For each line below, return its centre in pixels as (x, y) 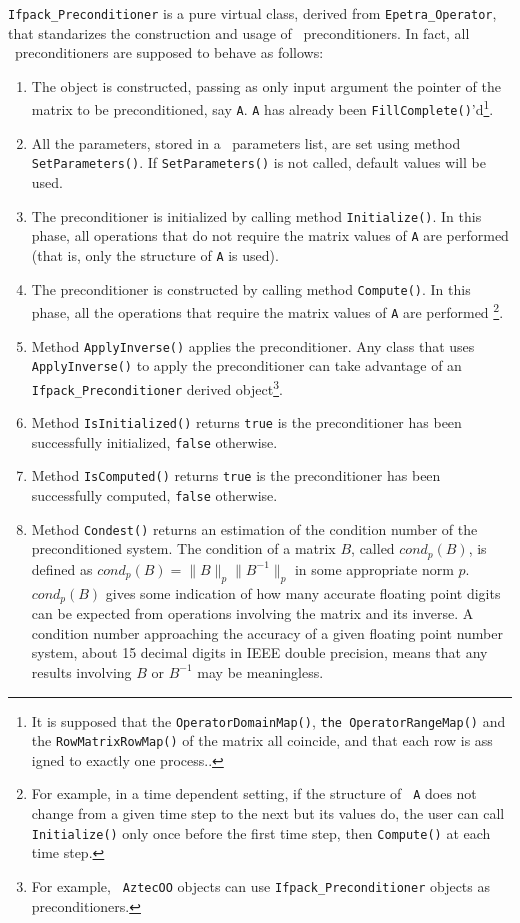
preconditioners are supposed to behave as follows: (169, 52)
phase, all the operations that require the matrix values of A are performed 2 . (267, 310)
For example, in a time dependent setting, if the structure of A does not (254, 793)
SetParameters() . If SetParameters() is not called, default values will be (258, 162)
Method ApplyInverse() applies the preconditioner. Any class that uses (253, 345)
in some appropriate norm (374, 568)
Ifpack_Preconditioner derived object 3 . (157, 387)
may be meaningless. (260, 671)
